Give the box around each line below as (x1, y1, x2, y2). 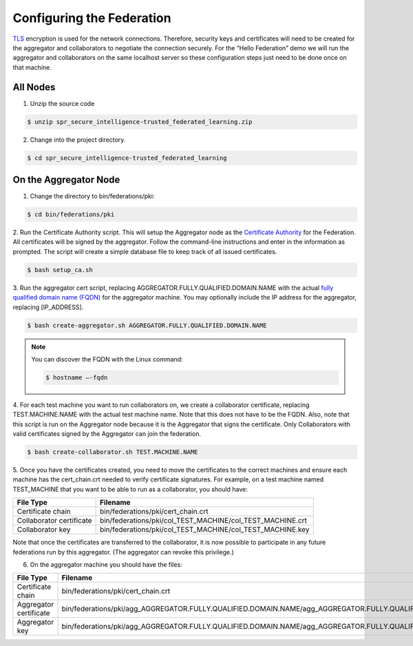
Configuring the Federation (12, 10, 171, 25)
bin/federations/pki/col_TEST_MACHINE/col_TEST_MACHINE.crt (100, 516, 308, 525)
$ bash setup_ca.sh (27, 266, 93, 273)
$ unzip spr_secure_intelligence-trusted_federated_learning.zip (27, 118, 253, 125)
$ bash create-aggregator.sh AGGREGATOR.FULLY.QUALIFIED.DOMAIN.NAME (27, 321, 267, 329)
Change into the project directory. (30, 135, 126, 144)
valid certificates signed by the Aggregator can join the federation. (12, 430, 201, 438)
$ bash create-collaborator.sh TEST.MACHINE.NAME (27, 448, 198, 456)
